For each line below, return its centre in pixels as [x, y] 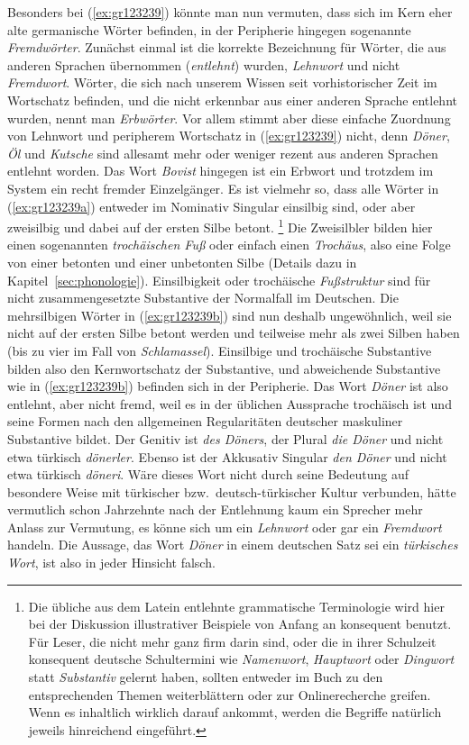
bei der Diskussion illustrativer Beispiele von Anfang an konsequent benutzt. [240, 624]
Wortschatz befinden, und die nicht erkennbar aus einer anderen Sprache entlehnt [232, 100]
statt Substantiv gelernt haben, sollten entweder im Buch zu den [206, 677]
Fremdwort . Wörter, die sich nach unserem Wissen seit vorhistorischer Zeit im [222, 82]
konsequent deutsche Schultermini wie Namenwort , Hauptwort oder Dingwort [241, 659]
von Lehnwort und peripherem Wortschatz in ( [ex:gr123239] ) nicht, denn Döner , [229, 136]
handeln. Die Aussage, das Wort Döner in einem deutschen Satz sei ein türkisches [233, 545]
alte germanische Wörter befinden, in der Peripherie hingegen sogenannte [209, 29]
